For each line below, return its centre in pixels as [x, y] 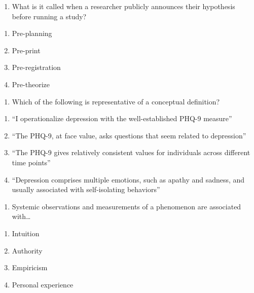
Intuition [26, 233]
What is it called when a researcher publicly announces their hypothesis [123, 6]
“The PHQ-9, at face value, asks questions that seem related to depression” [129, 135]
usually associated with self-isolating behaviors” [86, 189]
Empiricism [30, 267]
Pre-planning [32, 33]
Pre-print [26, 50]
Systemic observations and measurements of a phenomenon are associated [126, 206]
